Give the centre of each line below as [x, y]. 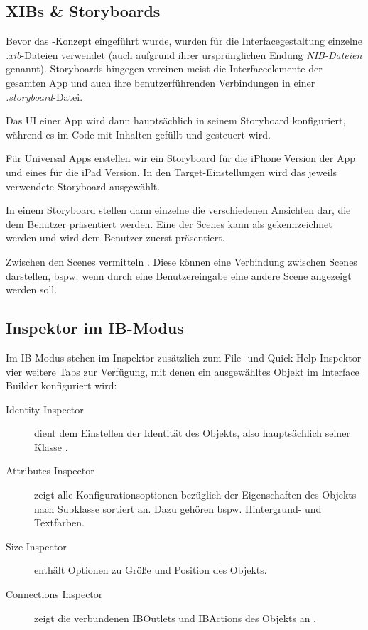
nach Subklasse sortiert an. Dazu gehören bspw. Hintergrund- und [178, 508]
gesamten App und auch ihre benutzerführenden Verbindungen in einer [161, 82]
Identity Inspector [45, 409]
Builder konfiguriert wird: [61, 385]
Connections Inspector [54, 594]
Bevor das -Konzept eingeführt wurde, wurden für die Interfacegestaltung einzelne [184, 41]
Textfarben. [59, 522]
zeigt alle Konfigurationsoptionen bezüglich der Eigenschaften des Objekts [195, 495]
